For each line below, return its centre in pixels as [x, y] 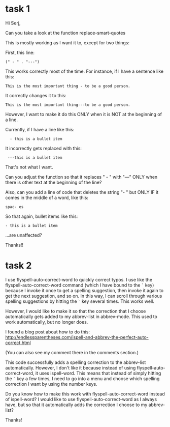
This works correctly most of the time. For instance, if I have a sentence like [84, 71]
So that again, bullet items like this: [42, 216]
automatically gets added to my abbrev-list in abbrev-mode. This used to [81, 317]
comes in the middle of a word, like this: [47, 197]
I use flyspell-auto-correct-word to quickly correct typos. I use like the [79, 279]
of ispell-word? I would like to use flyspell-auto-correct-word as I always [81, 399]
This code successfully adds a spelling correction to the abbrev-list [76, 362]
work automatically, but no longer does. [47, 322]
